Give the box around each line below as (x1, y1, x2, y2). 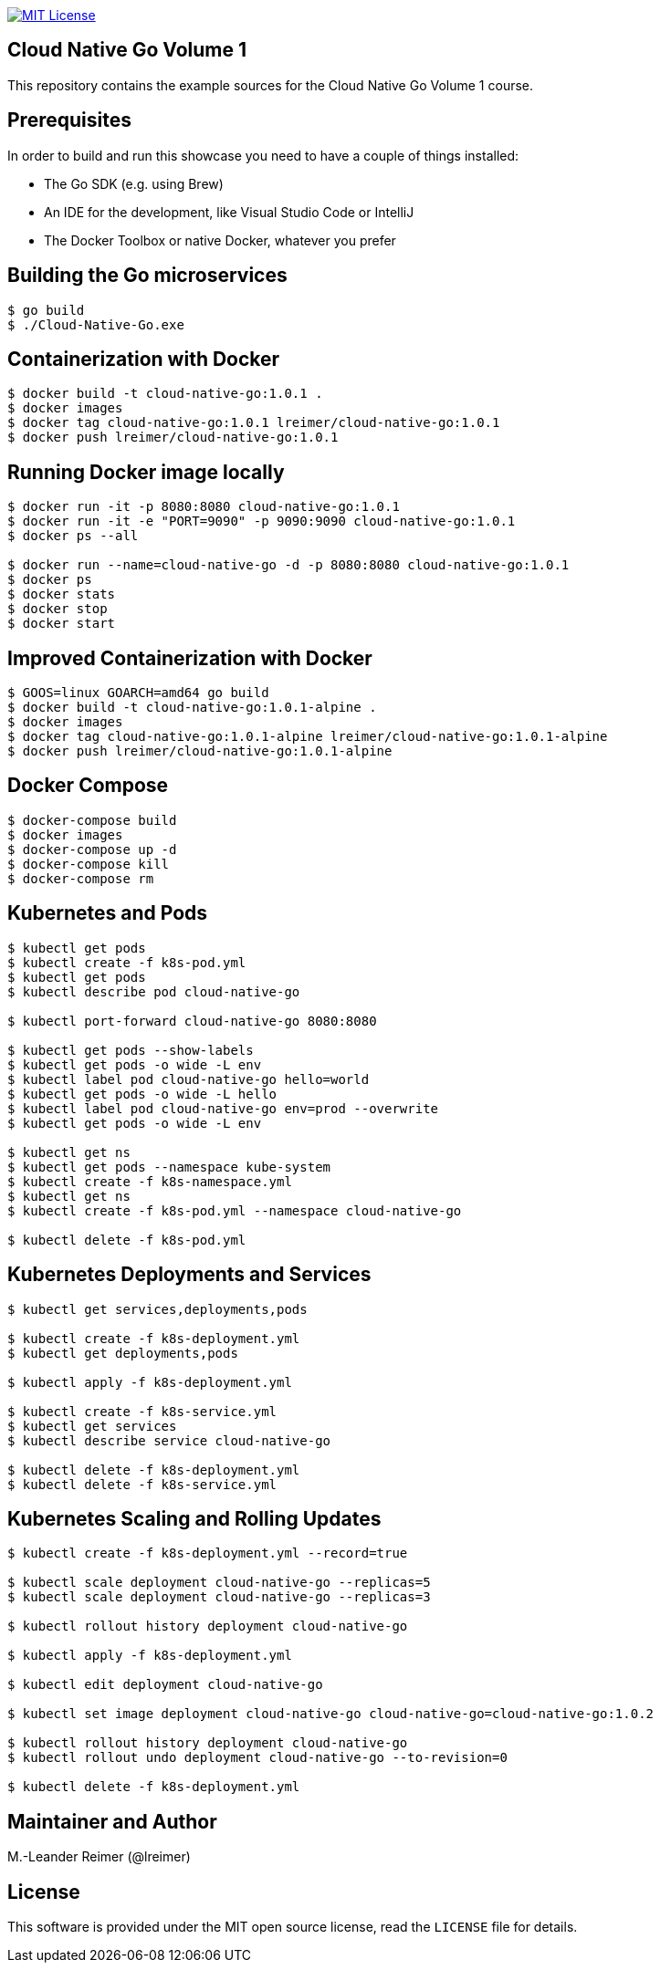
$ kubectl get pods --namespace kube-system (7, 1159, 331, 1174)
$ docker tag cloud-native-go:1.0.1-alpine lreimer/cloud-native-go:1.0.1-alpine (7, 729, 608, 745)
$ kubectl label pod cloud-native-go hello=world (7, 1071, 370, 1087)
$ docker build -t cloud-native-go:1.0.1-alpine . (7, 700, 377, 715)
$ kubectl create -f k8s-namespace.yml (7, 1173, 292, 1189)
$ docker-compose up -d (7, 841, 177, 857)
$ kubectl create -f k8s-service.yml (7, 1403, 278, 1419)
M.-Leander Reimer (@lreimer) (7, 1849, 191, 1865)
